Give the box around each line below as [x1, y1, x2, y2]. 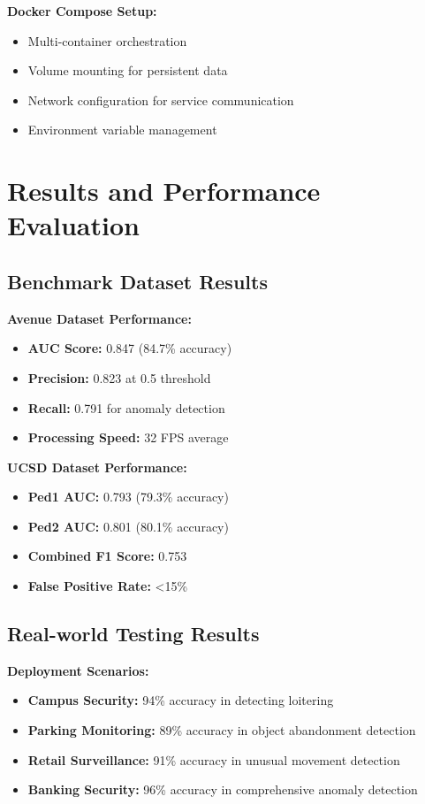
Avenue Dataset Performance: [7, 309, 192, 327]
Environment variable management [27, 120, 217, 139]
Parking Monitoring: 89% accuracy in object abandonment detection [27, 721, 416, 739]
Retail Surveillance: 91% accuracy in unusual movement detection [27, 750, 400, 769]
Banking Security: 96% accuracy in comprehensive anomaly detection [27, 780, 418, 799]
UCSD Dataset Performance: [7, 457, 187, 476]
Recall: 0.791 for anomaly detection [27, 398, 225, 417]
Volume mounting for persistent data [27, 61, 228, 80]
